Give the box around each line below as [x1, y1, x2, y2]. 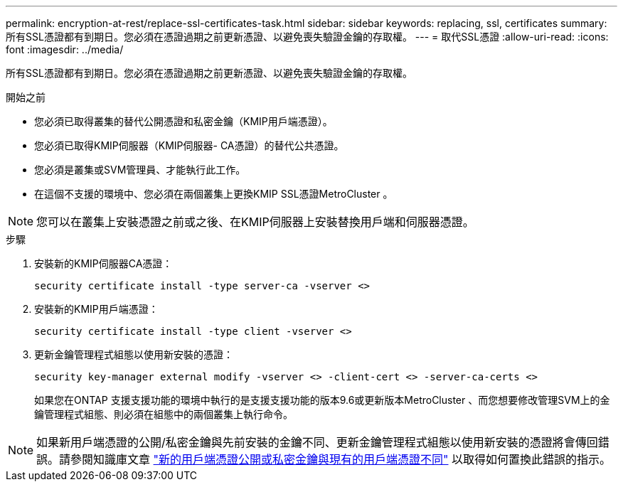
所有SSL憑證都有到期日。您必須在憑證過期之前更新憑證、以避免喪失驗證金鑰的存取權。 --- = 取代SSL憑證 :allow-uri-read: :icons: [6, 31, 609, 43]
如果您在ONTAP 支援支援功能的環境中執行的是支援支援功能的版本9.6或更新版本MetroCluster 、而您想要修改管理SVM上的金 [34, 394, 610, 406]
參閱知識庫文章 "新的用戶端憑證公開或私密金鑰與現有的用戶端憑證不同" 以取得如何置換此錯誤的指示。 [70, 452, 612, 466]
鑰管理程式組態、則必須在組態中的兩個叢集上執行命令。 [34, 408, 293, 420]
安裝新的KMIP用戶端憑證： [34, 303, 159, 315]
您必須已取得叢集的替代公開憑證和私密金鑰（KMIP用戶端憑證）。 [34, 115, 333, 127]
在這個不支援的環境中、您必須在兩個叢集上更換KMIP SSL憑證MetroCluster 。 [34, 188, 393, 200]
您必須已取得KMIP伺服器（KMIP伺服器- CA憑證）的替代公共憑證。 [34, 139, 344, 151]
